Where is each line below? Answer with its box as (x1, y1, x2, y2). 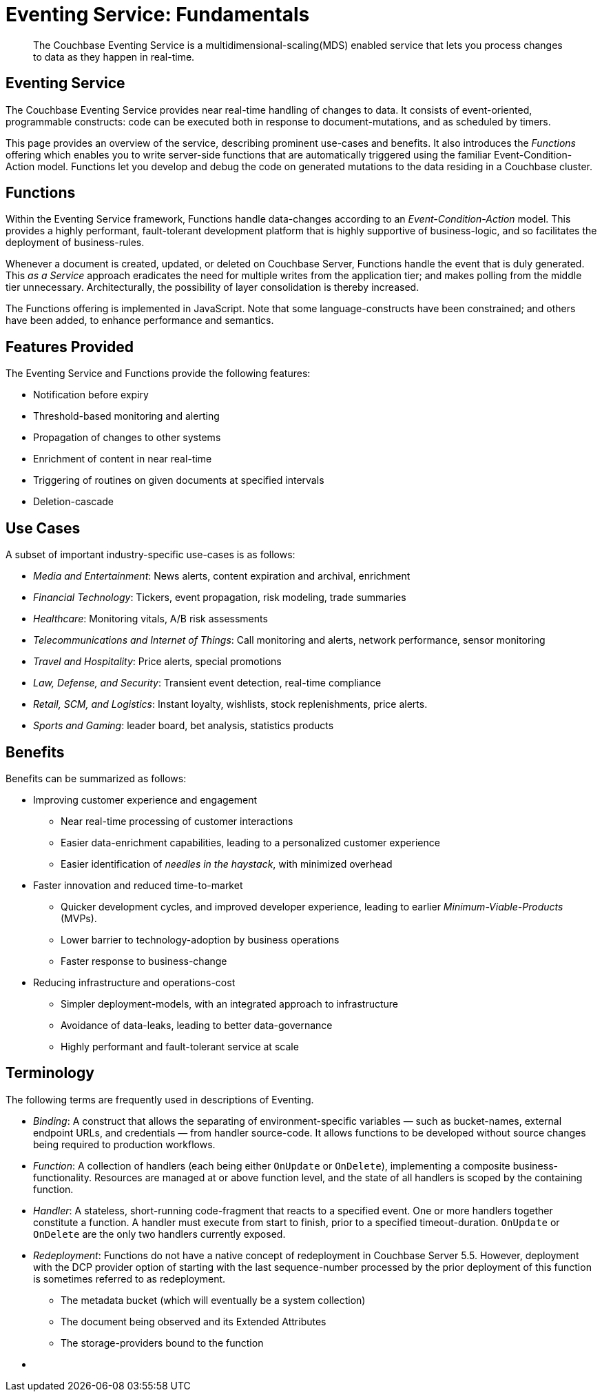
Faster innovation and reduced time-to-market (33, 879, 243, 891)
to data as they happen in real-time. (33, 50, 195, 63)
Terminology (6, 1064, 94, 1082)
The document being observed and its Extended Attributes (61, 1315, 326, 1327)
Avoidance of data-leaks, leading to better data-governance (61, 1019, 333, 1031)
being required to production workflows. (33, 1138, 216, 1150)
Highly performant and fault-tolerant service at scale (61, 1040, 299, 1052)
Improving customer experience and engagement (33, 793, 258, 806)
